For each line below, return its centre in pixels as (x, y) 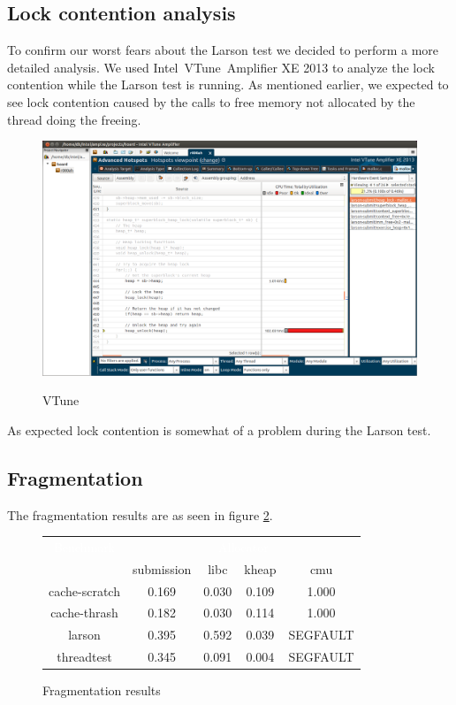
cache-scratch (84, 590)
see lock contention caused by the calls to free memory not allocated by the (211, 101)
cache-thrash (84, 613)
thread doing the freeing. (74, 119)
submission (162, 568)
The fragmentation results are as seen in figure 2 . (140, 514)
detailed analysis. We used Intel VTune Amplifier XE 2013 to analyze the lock (221, 67)
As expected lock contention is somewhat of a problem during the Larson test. (219, 429)
